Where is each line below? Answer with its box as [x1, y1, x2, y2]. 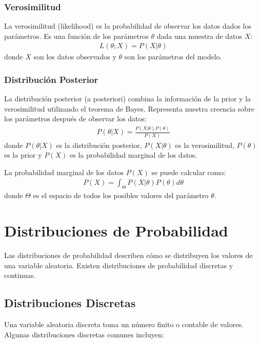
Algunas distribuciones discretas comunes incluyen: [4, 329, 164, 339]
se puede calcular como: [151, 166, 226, 177]
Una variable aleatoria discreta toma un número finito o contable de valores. [4, 319, 244, 329]
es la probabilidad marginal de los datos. [70, 149, 197, 160]
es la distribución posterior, [56, 139, 142, 150]
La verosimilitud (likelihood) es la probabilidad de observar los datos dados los [4, 20, 251, 31]
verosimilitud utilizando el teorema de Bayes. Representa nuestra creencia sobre [4, 103, 254, 114]
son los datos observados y [33, 51, 116, 62]
